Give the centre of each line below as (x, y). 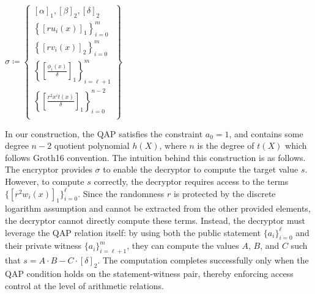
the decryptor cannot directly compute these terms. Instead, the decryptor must (155, 221)
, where (173, 145)
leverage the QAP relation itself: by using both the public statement (133, 232)
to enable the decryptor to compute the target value (201, 169)
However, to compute (45, 181)
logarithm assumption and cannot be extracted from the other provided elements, (158, 208)
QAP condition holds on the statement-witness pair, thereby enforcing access (149, 274)
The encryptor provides (49, 169)
